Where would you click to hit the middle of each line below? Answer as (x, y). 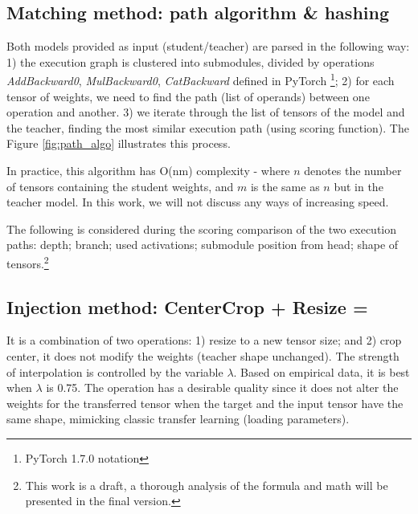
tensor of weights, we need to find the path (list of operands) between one (188, 96)
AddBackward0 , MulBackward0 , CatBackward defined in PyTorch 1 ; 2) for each (201, 80)
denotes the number (353, 171)
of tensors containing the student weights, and (120, 186)
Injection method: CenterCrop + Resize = (187, 306)
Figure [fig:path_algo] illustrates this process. (119, 143)
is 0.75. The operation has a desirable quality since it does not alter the (222, 388)
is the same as (285, 186)
